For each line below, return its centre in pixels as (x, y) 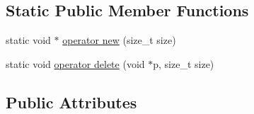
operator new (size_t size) (119, 40)
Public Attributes (71, 102)
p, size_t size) (184, 63)
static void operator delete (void (75, 63)
